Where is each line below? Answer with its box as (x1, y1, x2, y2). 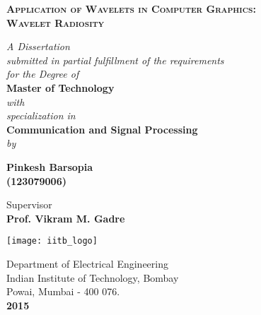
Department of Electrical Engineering (6, 256, 168, 271)
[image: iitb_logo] (6, 236, 98, 246)
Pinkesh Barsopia (6, 159, 93, 174)
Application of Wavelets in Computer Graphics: (6, 1, 256, 16)
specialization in (6, 108, 76, 123)
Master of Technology (6, 80, 115, 95)
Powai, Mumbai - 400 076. (6, 284, 120, 299)
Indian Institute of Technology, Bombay (6, 270, 179, 285)
